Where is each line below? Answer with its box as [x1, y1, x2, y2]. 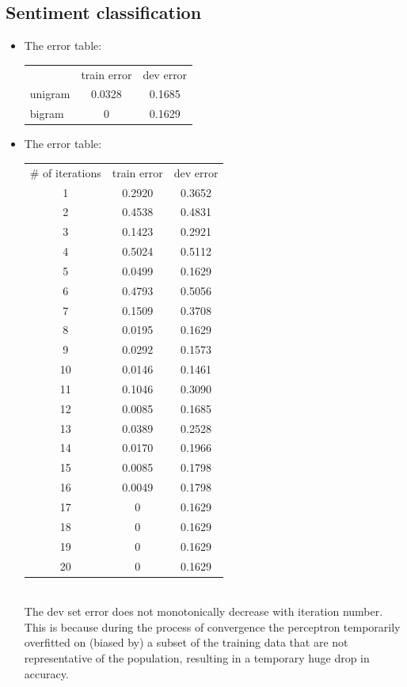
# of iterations [29, 164, 101, 180]
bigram [29, 105, 64, 122]
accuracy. [24, 665, 69, 681]
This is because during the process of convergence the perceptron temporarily [24, 618, 401, 635]
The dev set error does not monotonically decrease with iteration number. [24, 603, 383, 620]
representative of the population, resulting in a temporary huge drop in [24, 650, 370, 666]
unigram [29, 85, 70, 102]
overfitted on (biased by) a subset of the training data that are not [24, 634, 348, 651]
